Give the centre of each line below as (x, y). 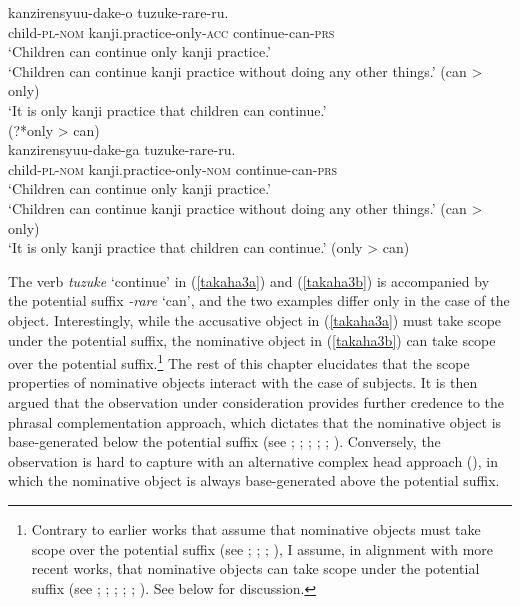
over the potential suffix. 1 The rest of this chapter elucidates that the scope (239, 361)
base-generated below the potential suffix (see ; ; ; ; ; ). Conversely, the (224, 441)
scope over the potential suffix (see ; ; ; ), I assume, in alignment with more (262, 548)
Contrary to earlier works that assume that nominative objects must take (256, 528)
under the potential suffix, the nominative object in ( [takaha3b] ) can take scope (252, 339)
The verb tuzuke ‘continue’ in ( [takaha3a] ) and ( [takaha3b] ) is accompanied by (249, 280)
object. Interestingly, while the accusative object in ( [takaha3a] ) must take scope (255, 319)
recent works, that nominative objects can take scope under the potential (255, 568)
